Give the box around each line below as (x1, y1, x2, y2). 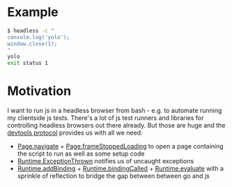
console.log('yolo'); (7, 33, 70, 40)
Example (7, 4, 59, 20)
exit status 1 (7, 60, 49, 67)
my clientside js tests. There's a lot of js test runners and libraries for (7, 114, 204, 122)
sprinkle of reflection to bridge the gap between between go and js (17, 172, 210, 180)
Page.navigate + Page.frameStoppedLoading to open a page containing (17, 142, 224, 151)
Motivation (7, 83, 72, 99)
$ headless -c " (7, 27, 54, 34)
